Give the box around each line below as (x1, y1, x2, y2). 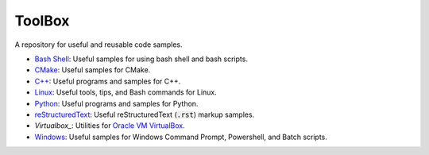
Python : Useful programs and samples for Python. (34, 99, 199, 108)
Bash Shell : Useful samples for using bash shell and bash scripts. (34, 54, 248, 64)
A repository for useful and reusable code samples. (14, 40, 183, 49)
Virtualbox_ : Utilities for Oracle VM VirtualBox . (34, 121, 186, 130)
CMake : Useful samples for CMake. (34, 65, 151, 75)
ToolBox (14, 12, 70, 29)
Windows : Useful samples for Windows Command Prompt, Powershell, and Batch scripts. (34, 132, 327, 141)
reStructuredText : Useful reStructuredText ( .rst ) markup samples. (34, 110, 255, 119)
